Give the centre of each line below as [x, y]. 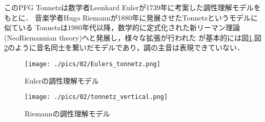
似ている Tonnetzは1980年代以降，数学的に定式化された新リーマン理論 [122, 27]
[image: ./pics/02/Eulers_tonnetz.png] [93, 64]
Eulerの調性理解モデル [62, 80]
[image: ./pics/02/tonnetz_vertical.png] [96, 97]
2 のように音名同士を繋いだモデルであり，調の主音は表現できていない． [124, 47]
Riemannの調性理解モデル [67, 113]
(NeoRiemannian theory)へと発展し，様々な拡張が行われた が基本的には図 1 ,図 [133, 37]
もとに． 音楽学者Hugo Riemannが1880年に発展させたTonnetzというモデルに [131, 17]
